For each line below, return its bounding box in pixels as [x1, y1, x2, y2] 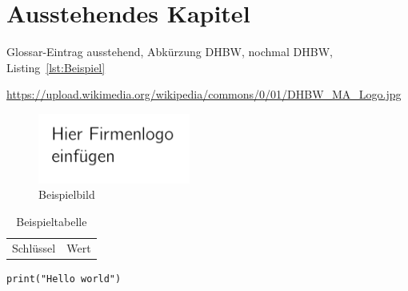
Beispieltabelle [16, 212, 87, 229]
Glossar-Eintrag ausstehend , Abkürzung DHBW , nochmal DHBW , [6, 43, 333, 60]
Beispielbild [38, 186, 95, 203]
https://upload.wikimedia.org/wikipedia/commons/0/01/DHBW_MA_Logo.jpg [6, 86, 402, 103]
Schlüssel [12, 239, 56, 256]
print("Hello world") [6, 273, 122, 285]
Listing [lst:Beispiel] [6, 59, 106, 75]
